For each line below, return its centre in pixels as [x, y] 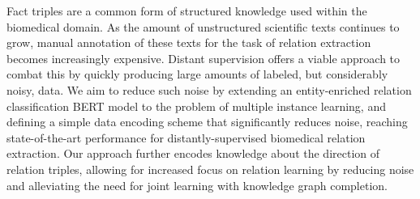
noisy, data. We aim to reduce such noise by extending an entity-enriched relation [209, 89]
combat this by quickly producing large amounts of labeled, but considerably [197, 74]
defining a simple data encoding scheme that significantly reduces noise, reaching [207, 122]
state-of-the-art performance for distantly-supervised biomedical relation [186, 137]
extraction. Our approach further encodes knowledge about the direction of [193, 153]
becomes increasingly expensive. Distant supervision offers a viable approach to [204, 58]
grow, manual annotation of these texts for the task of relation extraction [189, 42]
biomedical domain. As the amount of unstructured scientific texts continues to [203, 26]
